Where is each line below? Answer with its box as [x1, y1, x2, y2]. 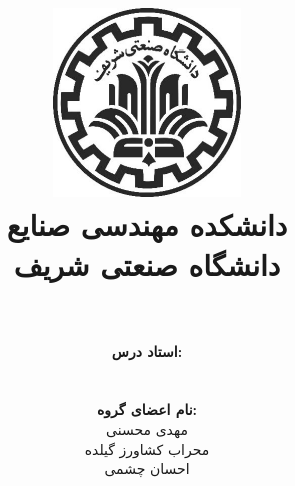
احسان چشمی [104, 458, 190, 479]
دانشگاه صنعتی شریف [13, 243, 281, 284]
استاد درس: [111, 340, 183, 361]
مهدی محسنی [106, 419, 188, 440]
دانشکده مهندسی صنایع [6, 204, 288, 245]
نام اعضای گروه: [96, 399, 198, 420]
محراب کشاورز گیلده [84, 438, 210, 459]
